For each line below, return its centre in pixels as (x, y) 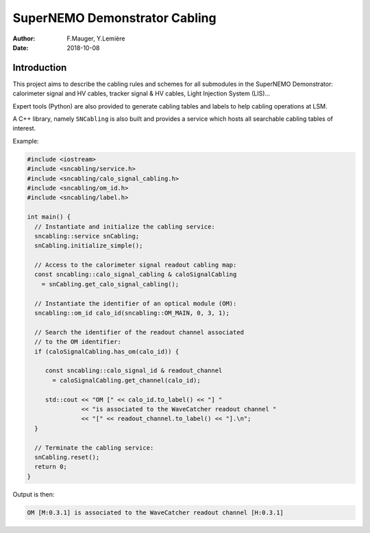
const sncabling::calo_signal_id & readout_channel (134, 371)
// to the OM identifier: (78, 342)
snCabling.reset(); (67, 457)
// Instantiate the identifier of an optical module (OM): (136, 303)
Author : (24, 38)
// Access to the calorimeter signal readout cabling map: (136, 265)
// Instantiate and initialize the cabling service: (125, 226)
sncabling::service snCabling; (87, 236)
